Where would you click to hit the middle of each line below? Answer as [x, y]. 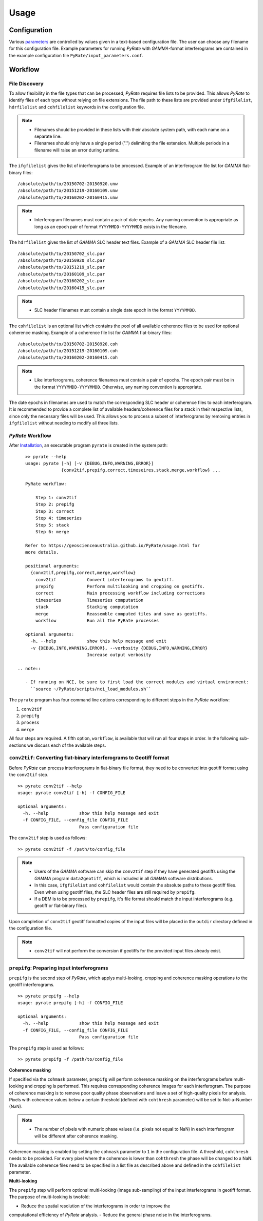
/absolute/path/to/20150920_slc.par [61, 261]
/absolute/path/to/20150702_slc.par [61, 253]
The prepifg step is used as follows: [47, 1048]
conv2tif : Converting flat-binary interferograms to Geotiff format [89, 758]
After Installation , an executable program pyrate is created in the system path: [88, 445]
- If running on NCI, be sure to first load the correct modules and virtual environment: [137, 682]
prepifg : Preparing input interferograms [59, 968]
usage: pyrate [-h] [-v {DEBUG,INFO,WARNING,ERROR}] [89, 463]
